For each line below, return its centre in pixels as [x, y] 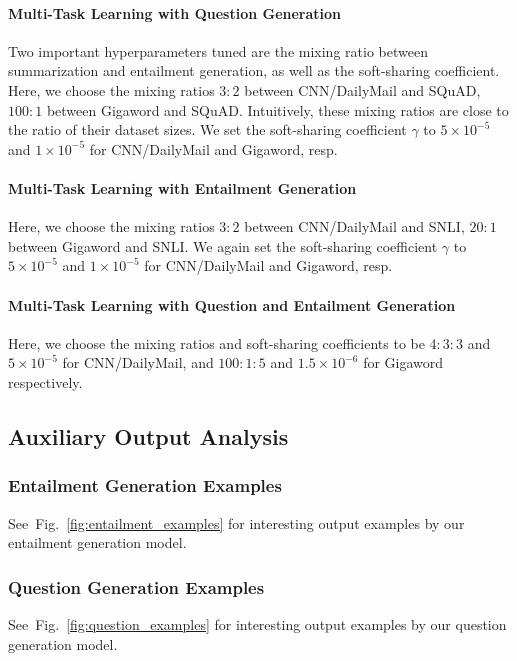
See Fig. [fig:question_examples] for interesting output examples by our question [257, 623]
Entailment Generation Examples [145, 485]
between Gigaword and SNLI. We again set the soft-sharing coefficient [223, 245]
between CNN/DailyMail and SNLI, [354, 226]
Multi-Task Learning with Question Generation [175, 12]
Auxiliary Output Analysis [148, 435]
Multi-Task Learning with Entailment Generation [182, 187]
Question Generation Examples [136, 586]
